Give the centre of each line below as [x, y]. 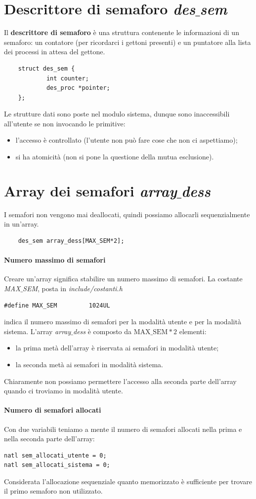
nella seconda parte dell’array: [49, 439]
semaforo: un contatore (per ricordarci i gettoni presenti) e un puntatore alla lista [128, 42]
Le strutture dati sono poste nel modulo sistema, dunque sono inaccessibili [117, 114]
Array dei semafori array [90, 191]
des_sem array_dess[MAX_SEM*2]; [71, 241]
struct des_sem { [46, 68]
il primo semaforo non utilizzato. [53, 491]
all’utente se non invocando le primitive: [65, 123]
